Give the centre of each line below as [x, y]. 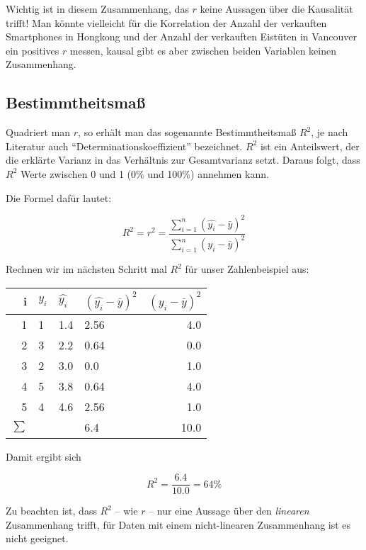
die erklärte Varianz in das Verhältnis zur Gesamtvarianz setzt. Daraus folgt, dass [183, 160]
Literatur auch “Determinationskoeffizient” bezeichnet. [124, 146]
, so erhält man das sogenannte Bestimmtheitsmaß [187, 132]
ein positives [33, 50]
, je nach [330, 132]
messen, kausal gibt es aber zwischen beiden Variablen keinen [203, 50]
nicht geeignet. [37, 538]
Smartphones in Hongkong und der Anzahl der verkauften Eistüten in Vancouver [182, 37]
